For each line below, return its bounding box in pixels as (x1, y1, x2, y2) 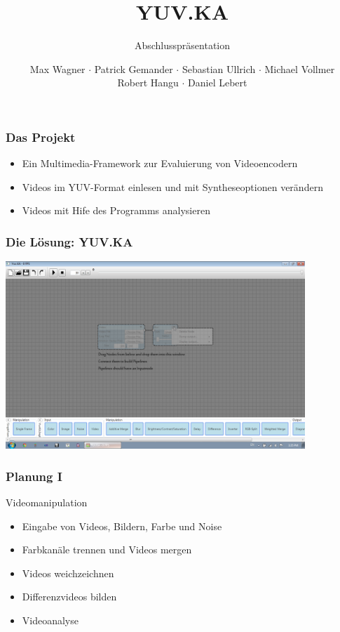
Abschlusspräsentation (134, 38, 231, 53)
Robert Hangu (117, 75, 179, 90)
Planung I (6, 467, 62, 485)
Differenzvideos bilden (22, 589, 117, 604)
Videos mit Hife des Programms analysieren (22, 203, 210, 218)
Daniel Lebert (188, 75, 247, 90)
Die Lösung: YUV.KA (6, 232, 133, 250)
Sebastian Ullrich (182, 61, 256, 76)
